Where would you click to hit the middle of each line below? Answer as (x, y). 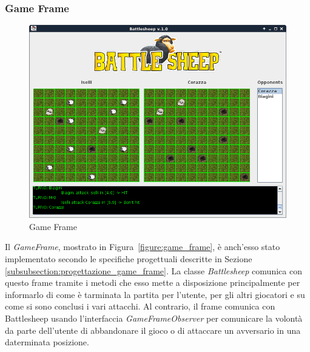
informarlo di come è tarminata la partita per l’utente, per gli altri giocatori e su (155, 294)
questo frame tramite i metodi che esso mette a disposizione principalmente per (153, 283)
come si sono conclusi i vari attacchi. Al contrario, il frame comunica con (140, 306)
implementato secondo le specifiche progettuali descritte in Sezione (129, 259)
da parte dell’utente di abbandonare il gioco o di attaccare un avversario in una (153, 330)
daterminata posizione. (47, 342)
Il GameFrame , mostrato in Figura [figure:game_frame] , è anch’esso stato (143, 247)
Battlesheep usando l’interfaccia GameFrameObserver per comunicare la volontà (154, 318)
